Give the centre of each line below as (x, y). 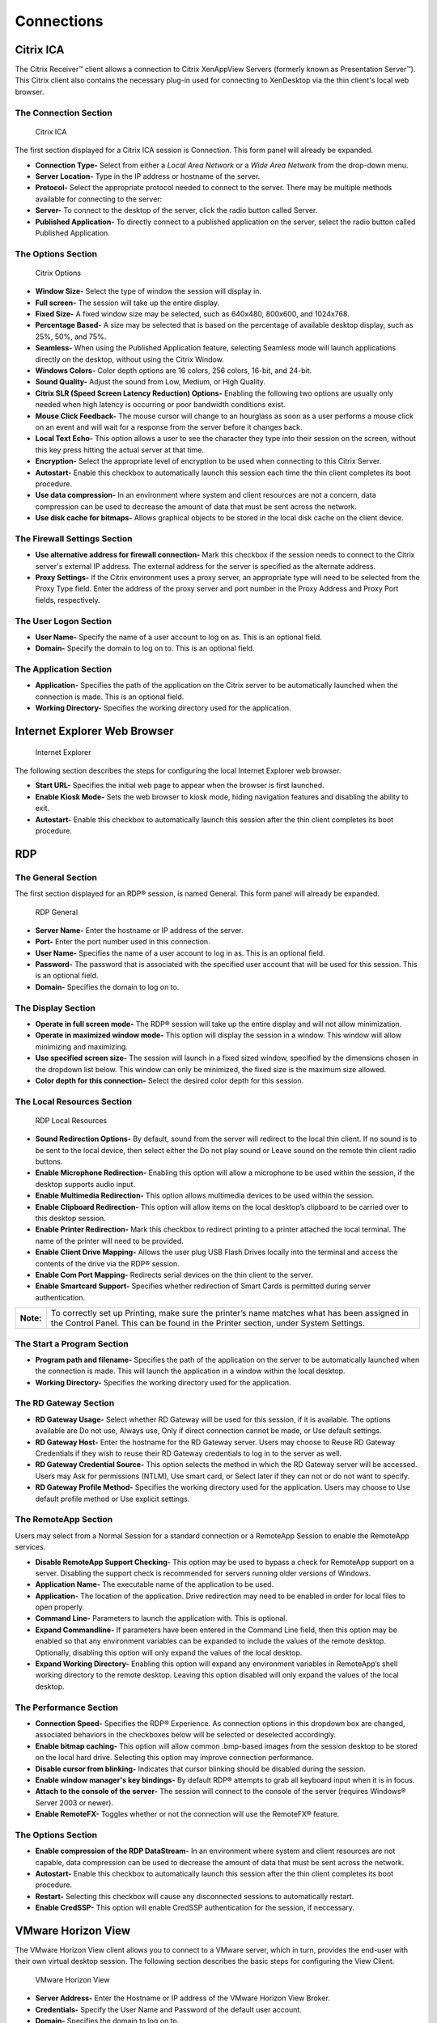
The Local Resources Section (74, 1101)
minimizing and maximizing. (82, 1046)
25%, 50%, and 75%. (71, 337)
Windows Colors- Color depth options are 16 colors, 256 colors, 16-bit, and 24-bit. (174, 371)
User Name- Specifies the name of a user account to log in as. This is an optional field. (180, 953)
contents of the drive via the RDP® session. (107, 1263)
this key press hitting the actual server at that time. (120, 450)
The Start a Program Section (72, 1343)
